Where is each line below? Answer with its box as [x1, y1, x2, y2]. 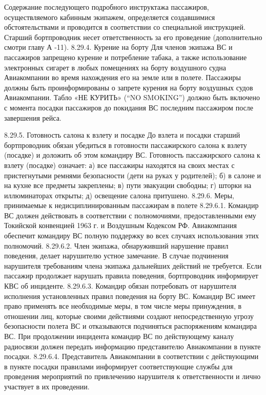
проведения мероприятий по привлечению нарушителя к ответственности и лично [4, 371, 261, 382]
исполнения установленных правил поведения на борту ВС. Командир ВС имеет [4, 290, 256, 301]
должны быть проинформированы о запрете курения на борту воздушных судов [4, 82, 253, 92]
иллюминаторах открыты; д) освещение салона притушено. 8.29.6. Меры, [4, 190, 235, 200]
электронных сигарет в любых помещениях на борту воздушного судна [4, 62, 226, 72]
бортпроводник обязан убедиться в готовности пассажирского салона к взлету [4, 139, 247, 150]
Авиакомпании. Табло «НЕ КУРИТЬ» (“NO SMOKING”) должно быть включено [4, 92, 260, 103]
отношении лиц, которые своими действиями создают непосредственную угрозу [4, 310, 254, 321]
